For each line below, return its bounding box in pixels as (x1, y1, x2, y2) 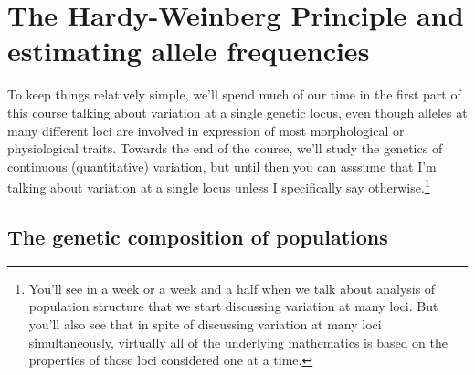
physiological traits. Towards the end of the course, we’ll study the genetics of (7, 139, 443, 158)
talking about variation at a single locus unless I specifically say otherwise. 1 (7, 175, 430, 196)
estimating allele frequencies (7, 32, 370, 69)
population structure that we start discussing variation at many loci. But (28, 297, 438, 316)
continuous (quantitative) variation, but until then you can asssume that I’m (7, 156, 437, 175)
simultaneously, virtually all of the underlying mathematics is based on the (28, 332, 449, 351)
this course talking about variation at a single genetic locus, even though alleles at (7, 102, 468, 121)
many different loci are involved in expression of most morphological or (7, 120, 405, 140)
